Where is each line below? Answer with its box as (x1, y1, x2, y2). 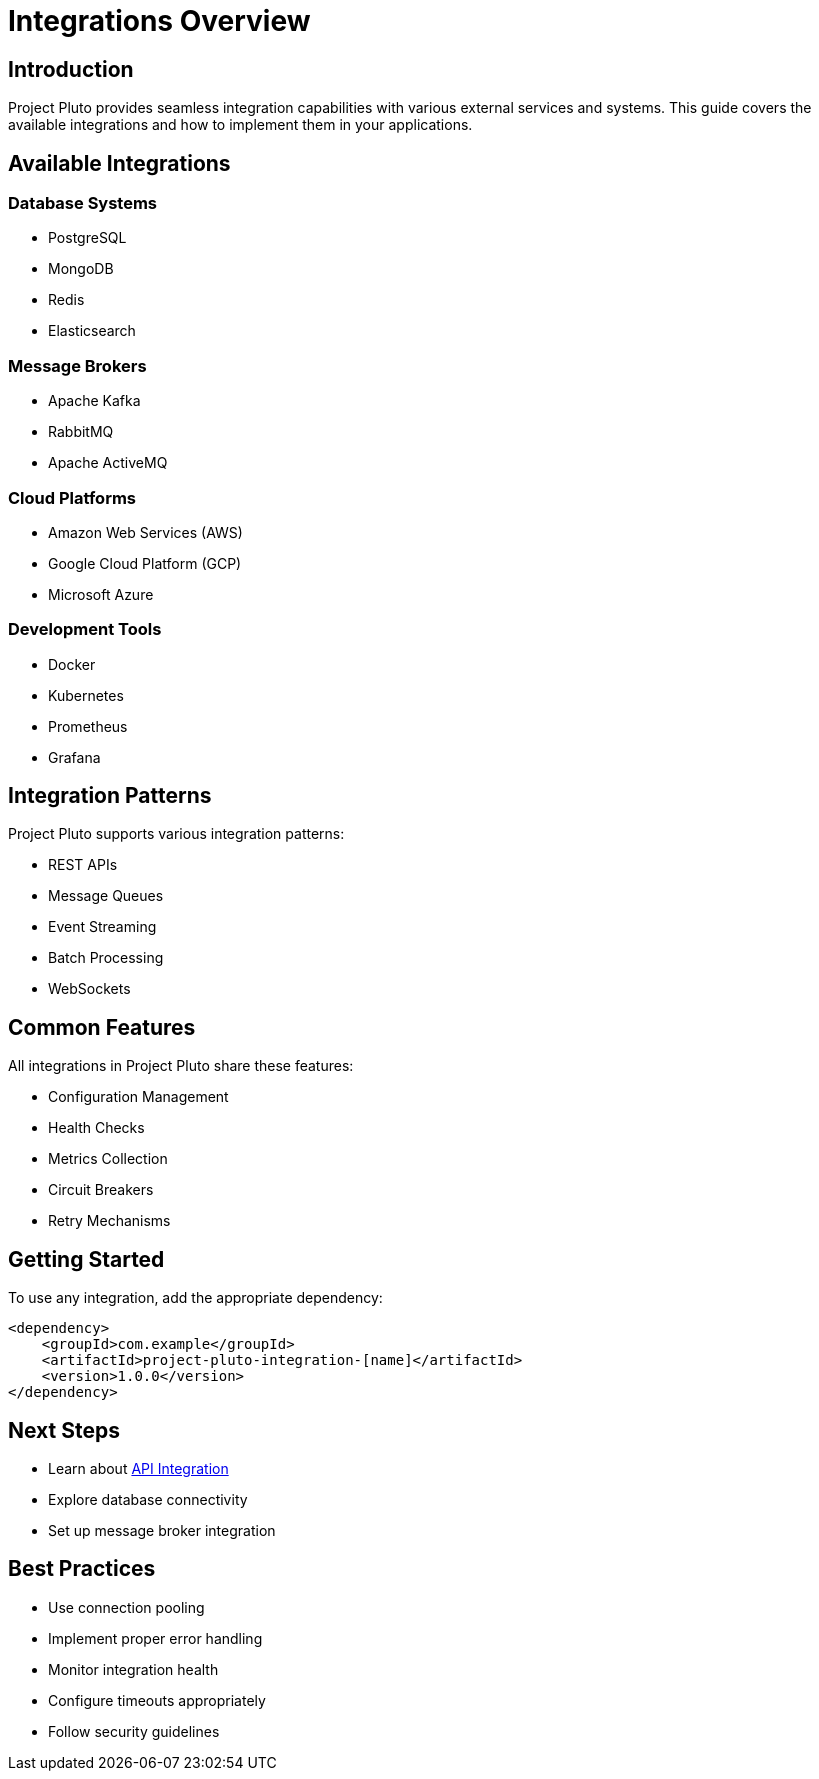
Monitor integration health (48, 1660, 219, 1678)
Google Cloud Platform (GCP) (48, 554, 242, 572)
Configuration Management (48, 1088, 229, 1106)
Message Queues (48, 887, 164, 905)
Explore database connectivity (48, 1491, 248, 1509)
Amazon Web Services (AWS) (48, 523, 243, 541)
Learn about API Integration (48, 1460, 229, 1478)
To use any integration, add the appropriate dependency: (8, 1289, 383, 1307)
